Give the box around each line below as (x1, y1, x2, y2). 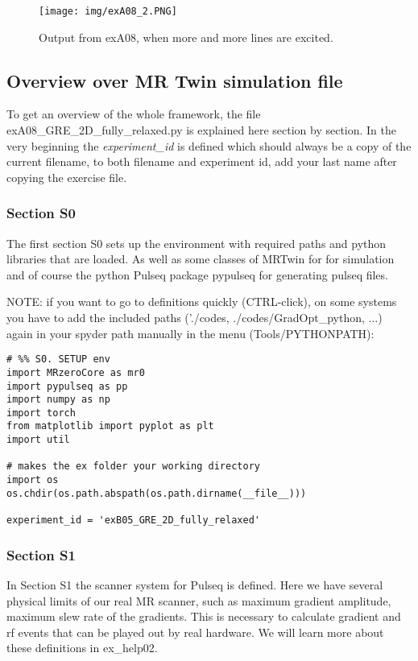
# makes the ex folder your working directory (6, 461, 260, 473)
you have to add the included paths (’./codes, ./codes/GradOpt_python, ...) (6, 309, 383, 326)
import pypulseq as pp (6, 380, 128, 392)
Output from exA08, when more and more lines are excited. (39, 28, 333, 45)
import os (6, 474, 59, 486)
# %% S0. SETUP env (6, 353, 110, 366)
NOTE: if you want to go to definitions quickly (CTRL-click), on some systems (6, 293, 397, 310)
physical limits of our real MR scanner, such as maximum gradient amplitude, (6, 592, 391, 609)
